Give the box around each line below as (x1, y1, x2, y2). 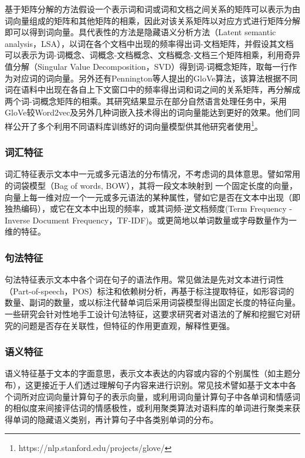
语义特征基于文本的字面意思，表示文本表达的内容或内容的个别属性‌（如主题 (5, 367, 292, 379)
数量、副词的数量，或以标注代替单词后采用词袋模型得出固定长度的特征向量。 (5, 296, 300, 308)
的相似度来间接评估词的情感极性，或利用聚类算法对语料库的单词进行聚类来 (5, 402, 292, 414)
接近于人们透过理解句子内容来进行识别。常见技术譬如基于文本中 (41, 378, 288, 391)
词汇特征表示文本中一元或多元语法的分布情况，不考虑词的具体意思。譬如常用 (5, 168, 300, 180)
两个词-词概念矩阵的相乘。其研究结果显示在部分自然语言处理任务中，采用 (5, 94, 287, 107)
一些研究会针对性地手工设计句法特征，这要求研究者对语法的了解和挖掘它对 (5, 307, 292, 320)
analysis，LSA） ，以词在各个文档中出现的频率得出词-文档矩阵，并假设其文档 (5, 37, 294, 49)
